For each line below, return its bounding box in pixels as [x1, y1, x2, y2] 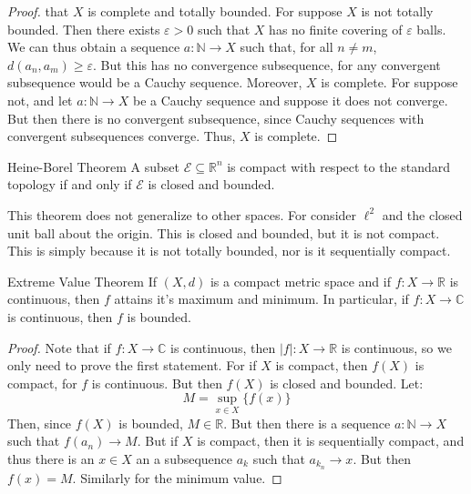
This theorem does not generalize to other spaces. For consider [7, 205, 357, 224]
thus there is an [7, 449, 95, 468]
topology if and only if [7, 175, 132, 194]
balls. [416, 19, 446, 38]
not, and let [7, 90, 73, 109]
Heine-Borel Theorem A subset [7, 156, 180, 176]
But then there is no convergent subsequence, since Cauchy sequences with [7, 108, 425, 127]
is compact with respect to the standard [227, 156, 451, 176]
